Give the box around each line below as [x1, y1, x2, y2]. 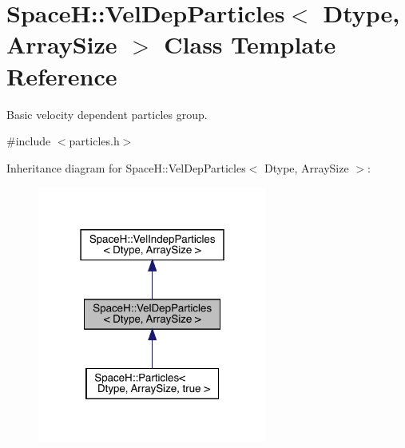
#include [6, 133, 51, 149]
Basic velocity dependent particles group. [6, 105, 208, 122]
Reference [6, 59, 117, 92]
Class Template [164, 28, 336, 61]
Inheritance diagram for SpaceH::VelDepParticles [6, 159, 246, 176]
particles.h [69, 133, 120, 149]
